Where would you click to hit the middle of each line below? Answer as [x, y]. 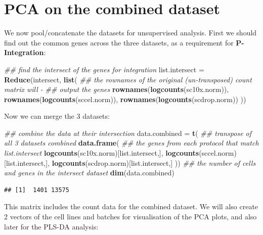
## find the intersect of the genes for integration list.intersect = [104, 69]
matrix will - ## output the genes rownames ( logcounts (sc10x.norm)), [117, 89]
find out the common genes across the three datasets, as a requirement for [119, 42]
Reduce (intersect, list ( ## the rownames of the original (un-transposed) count [128, 79]
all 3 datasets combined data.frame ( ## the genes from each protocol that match [131, 143]
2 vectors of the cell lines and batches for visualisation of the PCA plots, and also [130, 217]
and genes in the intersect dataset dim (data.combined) [89, 173]
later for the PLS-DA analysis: [51, 226]
